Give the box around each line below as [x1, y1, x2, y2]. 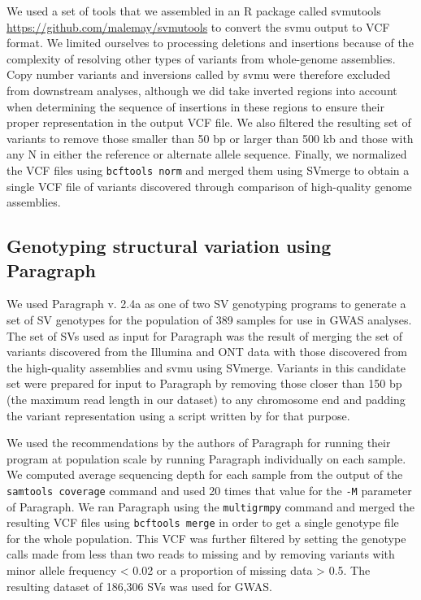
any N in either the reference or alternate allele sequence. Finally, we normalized [7, 146, 407, 163]
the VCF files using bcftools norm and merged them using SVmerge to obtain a [7, 161, 410, 178]
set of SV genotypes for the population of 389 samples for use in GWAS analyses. [7, 311, 412, 328]
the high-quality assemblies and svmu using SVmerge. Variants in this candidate [7, 359, 406, 376]
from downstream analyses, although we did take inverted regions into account [7, 81, 397, 98]
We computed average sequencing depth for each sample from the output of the [7, 466, 403, 483]
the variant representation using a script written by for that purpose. [7, 407, 350, 424]
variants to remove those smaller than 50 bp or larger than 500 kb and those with [7, 129, 414, 146]
